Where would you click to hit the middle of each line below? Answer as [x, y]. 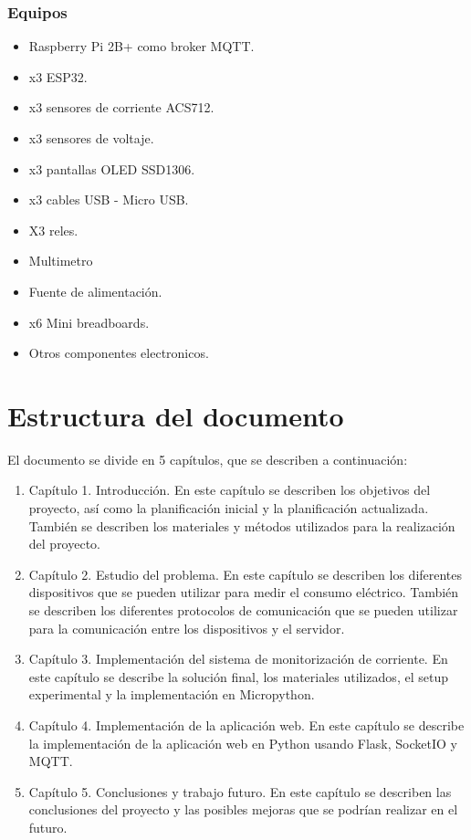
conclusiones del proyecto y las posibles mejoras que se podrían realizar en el [243, 809]
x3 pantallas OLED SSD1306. [112, 168]
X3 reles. [53, 230]
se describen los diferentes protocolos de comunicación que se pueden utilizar [243, 610]
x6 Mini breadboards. [89, 322]
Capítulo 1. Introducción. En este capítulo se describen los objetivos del [230, 490]
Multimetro [61, 261]
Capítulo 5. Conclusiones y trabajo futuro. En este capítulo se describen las [240, 791]
